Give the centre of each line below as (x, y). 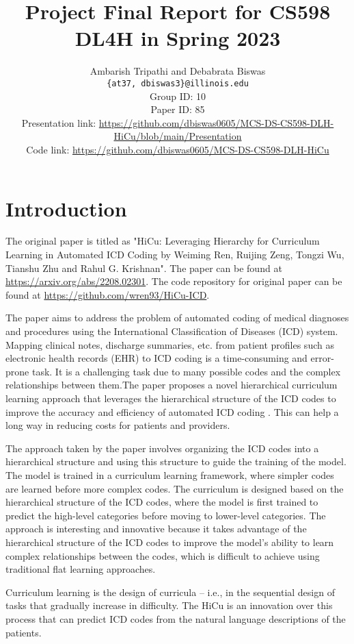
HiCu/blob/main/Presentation (178, 136)
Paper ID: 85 (178, 109)
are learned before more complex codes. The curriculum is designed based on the (175, 488)
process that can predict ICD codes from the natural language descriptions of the (176, 618)
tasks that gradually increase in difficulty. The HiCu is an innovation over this (169, 605)
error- (322, 358)
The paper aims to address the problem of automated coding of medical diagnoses (177, 318)
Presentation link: (59, 122)
